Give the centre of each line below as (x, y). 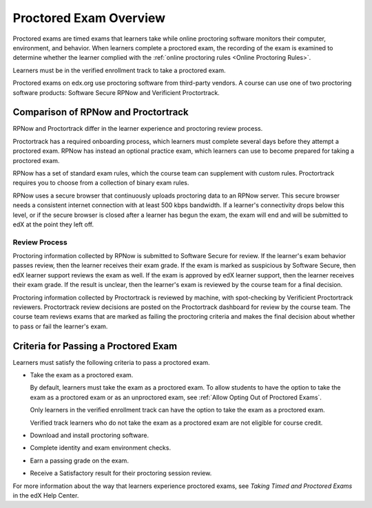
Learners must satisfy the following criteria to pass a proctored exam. (111, 362)
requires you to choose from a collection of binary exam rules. (101, 183)
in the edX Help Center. (46, 495)
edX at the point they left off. (53, 224)
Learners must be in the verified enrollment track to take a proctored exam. (120, 70)
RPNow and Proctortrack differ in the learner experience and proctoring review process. (138, 129)
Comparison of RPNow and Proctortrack (101, 113)
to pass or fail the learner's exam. (60, 326)
